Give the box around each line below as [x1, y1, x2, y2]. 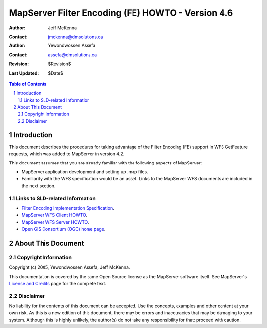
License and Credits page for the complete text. [9, 280, 106, 286]
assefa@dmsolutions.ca [48, 52, 97, 58]
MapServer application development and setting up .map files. [21, 168, 148, 175]
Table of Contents [9, 81, 47, 87]
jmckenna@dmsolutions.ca [48, 34, 103, 40]
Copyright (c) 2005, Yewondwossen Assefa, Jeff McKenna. [9, 264, 130, 270]
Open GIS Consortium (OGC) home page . [21, 226, 106, 232]
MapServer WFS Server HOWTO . [21, 219, 89, 225]
